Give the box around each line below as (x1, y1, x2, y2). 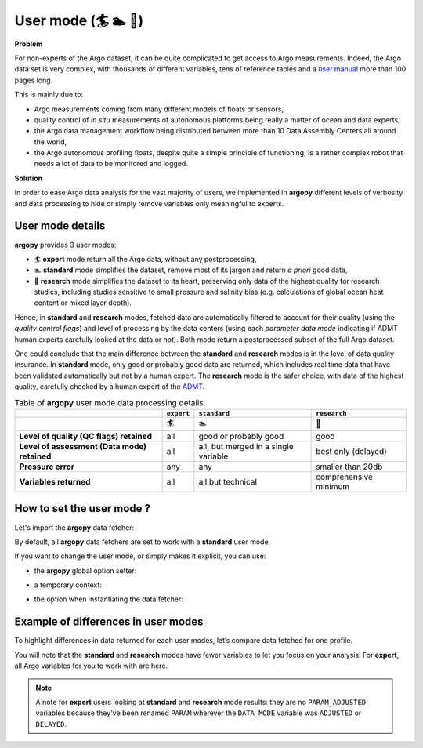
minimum (316, 481, 350, 492)
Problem (14, 39, 43, 49)
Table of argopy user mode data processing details (14, 397, 204, 408)
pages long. (14, 75, 53, 85)
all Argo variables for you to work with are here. (14, 661, 168, 670)
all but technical (198, 476, 258, 487)
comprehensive (316, 471, 374, 482)
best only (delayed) (316, 445, 388, 456)
